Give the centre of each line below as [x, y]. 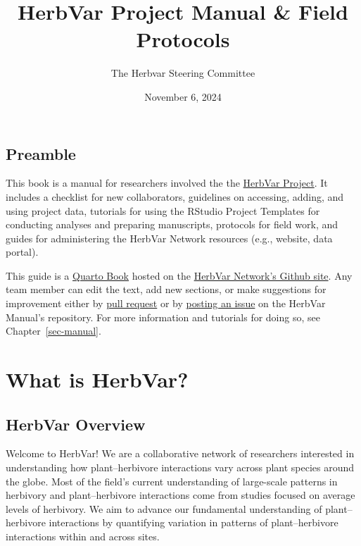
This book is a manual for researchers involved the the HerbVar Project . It [167, 183]
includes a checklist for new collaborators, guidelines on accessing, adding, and [175, 196]
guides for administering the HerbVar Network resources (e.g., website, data [169, 238]
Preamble [41, 153]
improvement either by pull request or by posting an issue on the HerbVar [166, 303]
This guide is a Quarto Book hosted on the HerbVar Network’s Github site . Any [179, 275]
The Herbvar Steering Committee [183, 73]
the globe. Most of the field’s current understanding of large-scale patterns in [172, 481]
